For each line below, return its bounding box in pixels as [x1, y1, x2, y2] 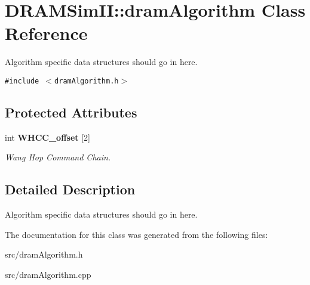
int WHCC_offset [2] [5, 131, 90, 143]
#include [5, 76, 39, 85]
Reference [5, 21, 88, 45]
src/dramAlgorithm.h [5, 248, 83, 261]
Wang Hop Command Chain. [5, 151, 111, 163]
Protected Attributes [5, 103, 137, 121]
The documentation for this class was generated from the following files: [5, 228, 268, 240]
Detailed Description [5, 180, 136, 199]
